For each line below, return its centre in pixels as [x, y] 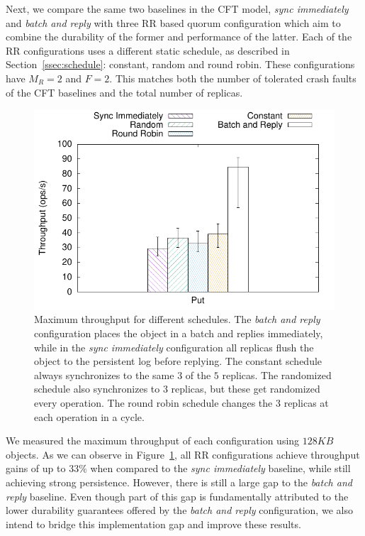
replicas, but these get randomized [246, 389]
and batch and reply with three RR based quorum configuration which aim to [173, 22]
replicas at [306, 402]
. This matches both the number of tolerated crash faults [233, 78]
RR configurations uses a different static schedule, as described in [148, 50]
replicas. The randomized [277, 374]
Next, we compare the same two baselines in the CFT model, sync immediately [177, 9]
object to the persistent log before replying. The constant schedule [178, 361]
